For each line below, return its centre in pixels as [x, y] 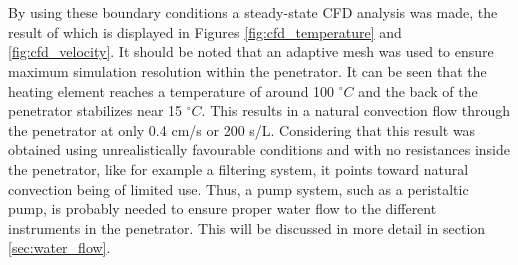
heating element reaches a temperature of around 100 [171, 90]
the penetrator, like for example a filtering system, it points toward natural [238, 168]
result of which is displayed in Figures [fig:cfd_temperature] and [205, 31]
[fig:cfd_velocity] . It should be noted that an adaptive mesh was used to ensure [251, 51]
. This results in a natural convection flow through [355, 110]
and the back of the [418, 90]
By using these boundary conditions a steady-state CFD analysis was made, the [253, 12]
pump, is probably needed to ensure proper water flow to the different [222, 208]
